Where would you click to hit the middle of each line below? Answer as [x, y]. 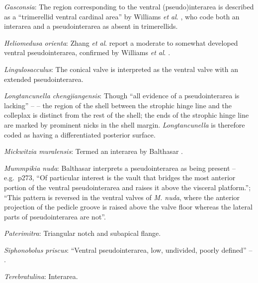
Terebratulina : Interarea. [41, 276]
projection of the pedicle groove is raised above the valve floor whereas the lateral [128, 207]
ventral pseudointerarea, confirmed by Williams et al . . [87, 52]
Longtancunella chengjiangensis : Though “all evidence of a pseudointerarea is [122, 96]
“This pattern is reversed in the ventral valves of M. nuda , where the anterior [122, 197]
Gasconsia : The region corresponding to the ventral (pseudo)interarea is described [129, 6]
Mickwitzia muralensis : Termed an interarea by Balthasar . [93, 151]
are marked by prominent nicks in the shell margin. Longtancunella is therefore [125, 124]
